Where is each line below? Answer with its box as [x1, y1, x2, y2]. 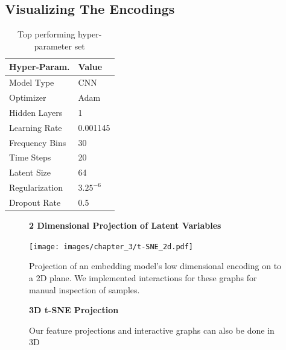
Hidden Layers [9, 106, 63, 118]
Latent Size [9, 166, 51, 179]
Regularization [9, 181, 63, 194]
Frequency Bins [9, 136, 66, 148]
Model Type [9, 76, 54, 89]
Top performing [17, 28, 75, 40]
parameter [34, 39, 72, 52]
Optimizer [9, 91, 46, 104]
